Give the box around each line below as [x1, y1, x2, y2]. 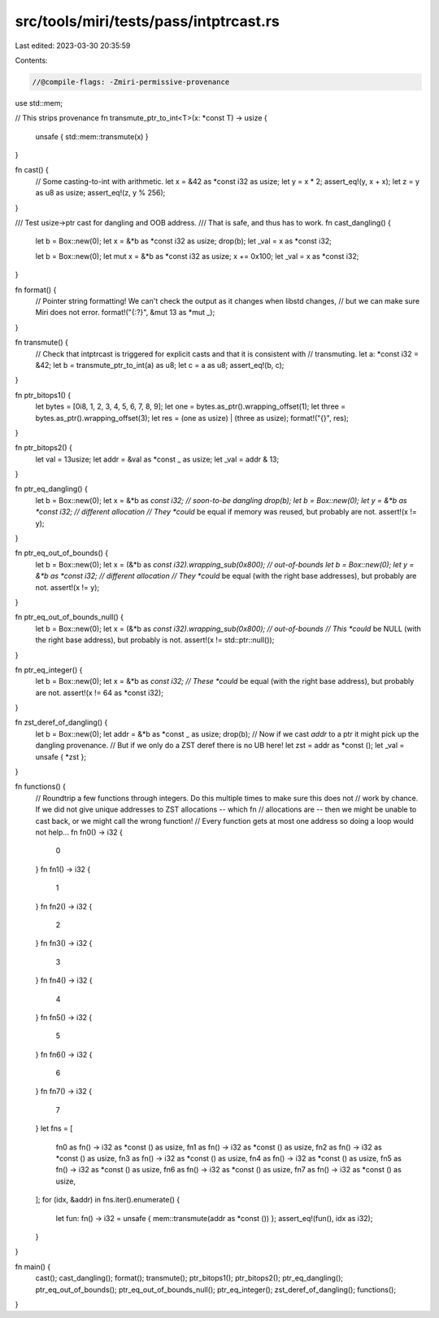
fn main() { [15, 1262, 51, 1272]
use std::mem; [15, 98, 63, 107]
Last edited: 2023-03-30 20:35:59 [15, 41, 131, 50]
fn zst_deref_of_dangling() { [15, 717, 108, 728]
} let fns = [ [35, 1123, 73, 1133]
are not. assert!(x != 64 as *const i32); [35, 688, 164, 698]
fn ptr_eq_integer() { [15, 664, 83, 675]
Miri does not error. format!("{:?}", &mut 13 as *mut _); [35, 308, 215, 317]
